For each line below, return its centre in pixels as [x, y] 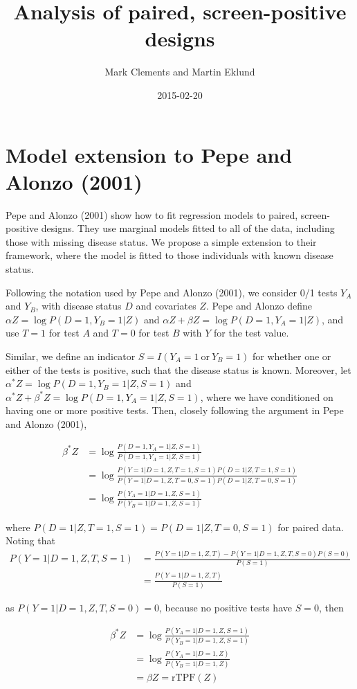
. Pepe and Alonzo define [259, 306]
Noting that [30, 540]
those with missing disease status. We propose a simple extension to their [161, 241]
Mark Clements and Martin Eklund [180, 72]
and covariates [166, 306]
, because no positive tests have [225, 607]
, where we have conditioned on [267, 396]
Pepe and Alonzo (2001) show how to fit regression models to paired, [152, 214]
